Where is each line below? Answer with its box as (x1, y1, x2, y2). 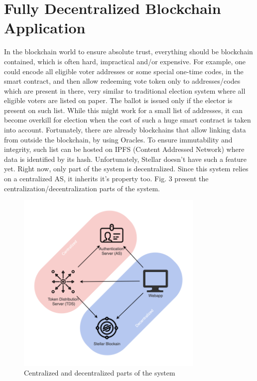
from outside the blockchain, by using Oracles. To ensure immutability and (4, 134, 233, 144)
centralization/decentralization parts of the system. (4, 183, 160, 193)
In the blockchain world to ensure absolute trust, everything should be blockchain (4, 46, 253, 57)
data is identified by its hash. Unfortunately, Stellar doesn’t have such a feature (4, 153, 247, 164)
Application (4, 17, 86, 38)
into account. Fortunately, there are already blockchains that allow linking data (4, 125, 246, 135)
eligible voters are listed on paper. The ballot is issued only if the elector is (4, 95, 233, 106)
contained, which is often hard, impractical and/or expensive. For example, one (4, 56, 246, 66)
